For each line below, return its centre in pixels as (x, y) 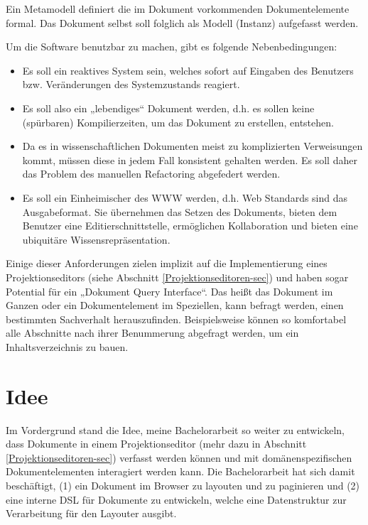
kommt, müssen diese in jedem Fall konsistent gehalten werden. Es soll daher (190, 159)
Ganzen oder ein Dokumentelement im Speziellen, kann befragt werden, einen (175, 305)
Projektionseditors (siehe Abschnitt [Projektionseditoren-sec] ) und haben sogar (177, 277)
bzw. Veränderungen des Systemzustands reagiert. (131, 84)
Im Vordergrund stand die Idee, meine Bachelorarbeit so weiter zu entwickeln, (175, 429)
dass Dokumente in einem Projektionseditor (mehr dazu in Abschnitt (156, 444)
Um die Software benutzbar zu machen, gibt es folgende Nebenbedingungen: (172, 47)
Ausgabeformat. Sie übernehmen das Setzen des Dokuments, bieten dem (180, 211)
